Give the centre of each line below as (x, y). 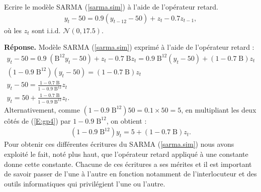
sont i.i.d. (46, 30)
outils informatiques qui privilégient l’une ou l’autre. (85, 183)
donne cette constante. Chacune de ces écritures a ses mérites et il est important (128, 164)
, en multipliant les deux (219, 109)
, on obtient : (126, 120)
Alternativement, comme (42, 109)
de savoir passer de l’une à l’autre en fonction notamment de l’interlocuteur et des (130, 174)
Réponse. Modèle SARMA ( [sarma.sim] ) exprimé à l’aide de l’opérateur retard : (129, 47)
